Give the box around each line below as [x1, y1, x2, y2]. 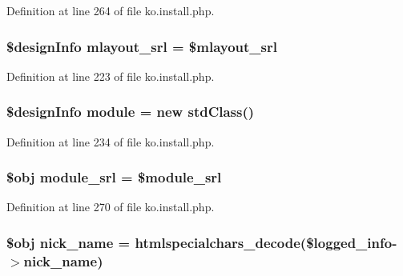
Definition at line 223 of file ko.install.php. [6, 67, 215, 84]
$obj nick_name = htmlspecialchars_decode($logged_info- [6, 232, 397, 252]
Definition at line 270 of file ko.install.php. [6, 198, 215, 215]
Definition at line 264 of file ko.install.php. [6, 2, 215, 18]
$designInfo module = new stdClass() [6, 102, 255, 122]
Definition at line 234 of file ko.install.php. [6, 133, 215, 150]
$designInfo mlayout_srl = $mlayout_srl [6, 36, 277, 56]
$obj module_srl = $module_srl [6, 167, 222, 187]
